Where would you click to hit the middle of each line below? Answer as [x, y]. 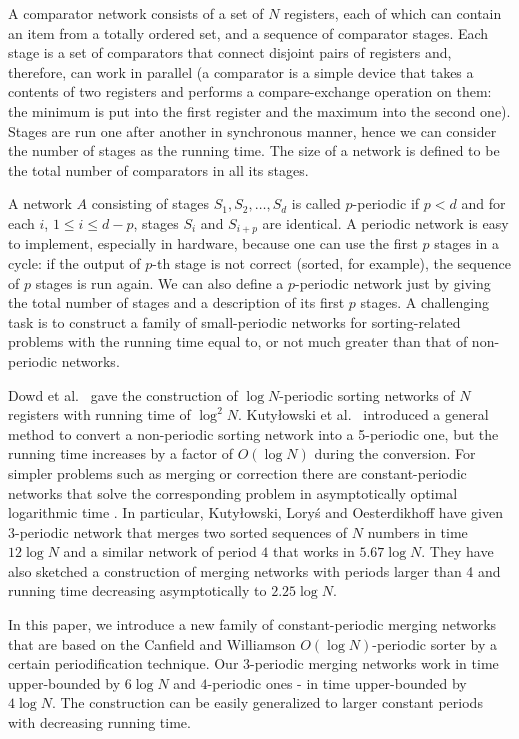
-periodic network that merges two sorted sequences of [181, 531]
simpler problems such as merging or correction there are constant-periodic [237, 472]
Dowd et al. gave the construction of [123, 394]
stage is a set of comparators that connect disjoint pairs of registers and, [230, 52]
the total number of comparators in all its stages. [158, 169]
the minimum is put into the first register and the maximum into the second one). [259, 110]
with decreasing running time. [99, 722]
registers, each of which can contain [393, 13]
